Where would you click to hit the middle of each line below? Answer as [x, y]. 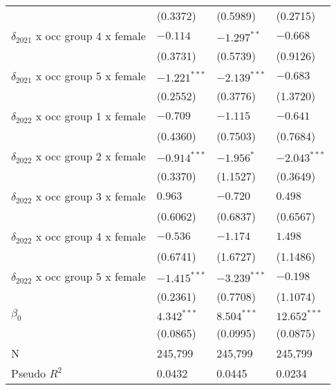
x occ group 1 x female [91, 116]
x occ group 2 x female [91, 156]
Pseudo [29, 373]
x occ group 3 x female [91, 196]
